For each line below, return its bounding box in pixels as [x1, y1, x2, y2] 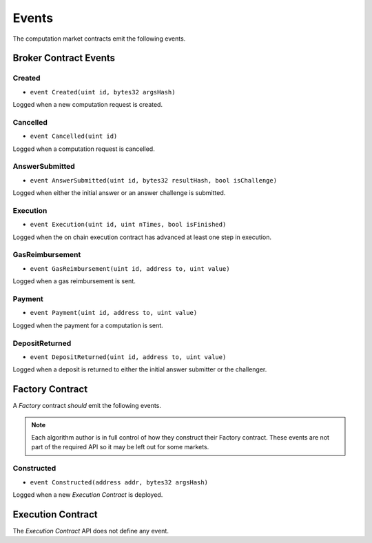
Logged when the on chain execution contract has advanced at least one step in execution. [12, 233, 272, 241]
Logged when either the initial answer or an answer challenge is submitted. [12, 189, 226, 197]
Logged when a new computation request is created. [12, 101, 163, 109]
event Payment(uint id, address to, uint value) [30, 309, 198, 317]
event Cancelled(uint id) [30, 132, 118, 141]
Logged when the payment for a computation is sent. [12, 321, 163, 329]
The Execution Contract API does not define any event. [12, 526, 169, 535]
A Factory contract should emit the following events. [12, 402, 162, 410]
